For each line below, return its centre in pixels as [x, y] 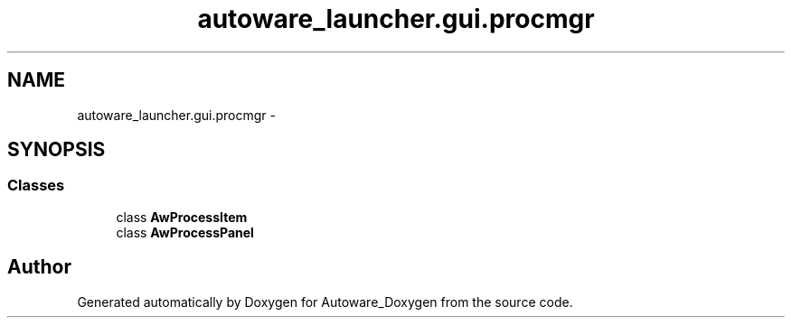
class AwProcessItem [182, 217]
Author [39, 267]
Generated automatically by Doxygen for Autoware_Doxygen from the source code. [325, 302]
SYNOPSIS [57, 150]
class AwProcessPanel [185, 232]
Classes [36, 186]
